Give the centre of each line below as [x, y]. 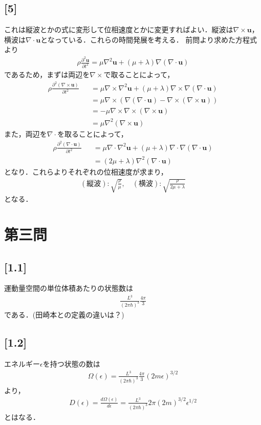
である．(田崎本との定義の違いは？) [64, 314]
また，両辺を [26, 134]
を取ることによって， [92, 134]
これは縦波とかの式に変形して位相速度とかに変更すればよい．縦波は [119, 29]
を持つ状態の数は [71, 363]
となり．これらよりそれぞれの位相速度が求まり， [86, 171]
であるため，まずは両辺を [47, 74]
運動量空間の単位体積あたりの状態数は [69, 288]
